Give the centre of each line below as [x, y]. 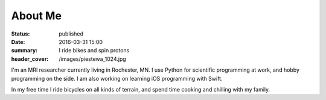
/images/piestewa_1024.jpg [92, 59]
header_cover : [30, 59]
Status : [21, 34]
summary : [24, 51]
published [71, 34]
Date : [18, 42]
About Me [36, 16]
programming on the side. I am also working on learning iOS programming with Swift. [117, 78]
